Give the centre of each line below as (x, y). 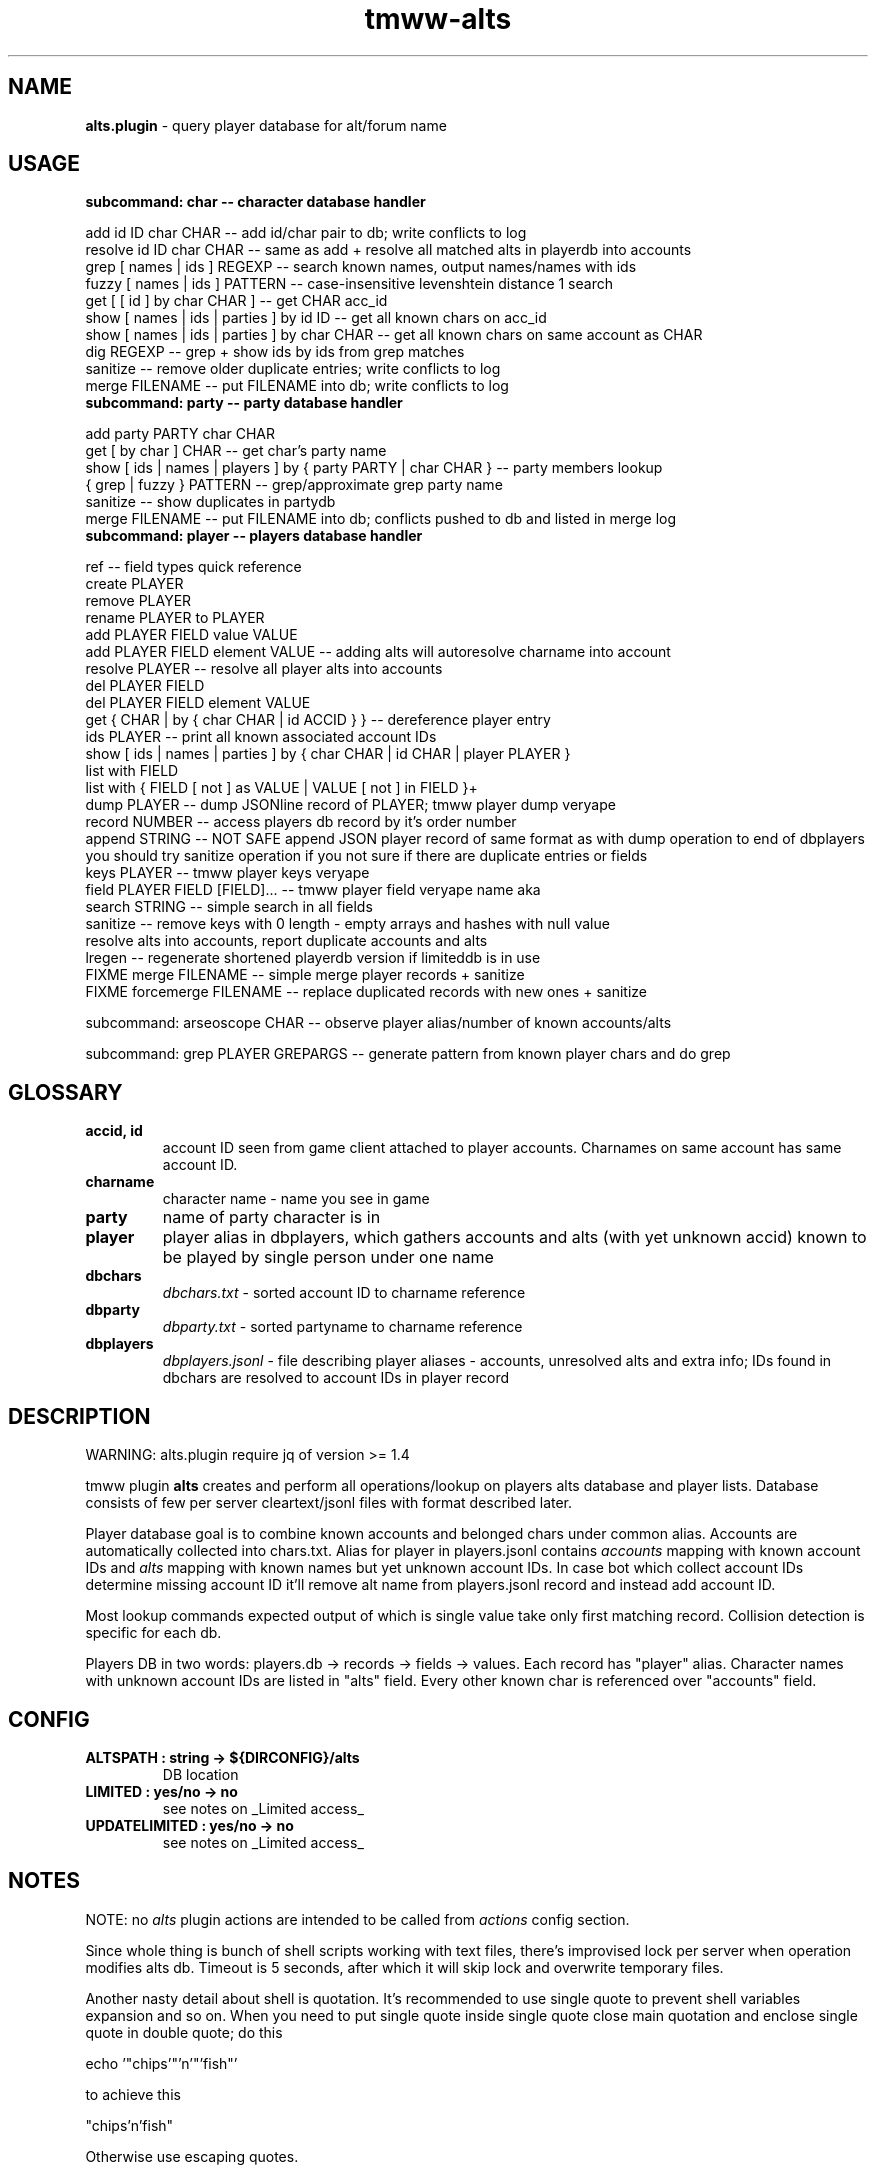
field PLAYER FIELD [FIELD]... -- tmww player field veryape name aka (313, 890)
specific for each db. (153, 1633)
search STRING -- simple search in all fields (229, 907)
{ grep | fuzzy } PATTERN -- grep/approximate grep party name (294, 485)
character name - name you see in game (296, 1199)
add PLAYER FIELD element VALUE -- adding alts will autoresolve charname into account (378, 652)
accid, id (114, 1131)
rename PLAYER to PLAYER (175, 618)
